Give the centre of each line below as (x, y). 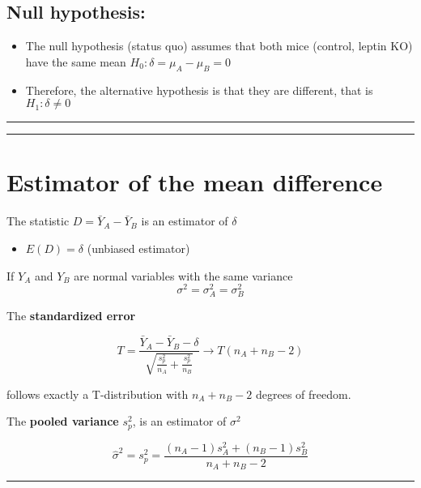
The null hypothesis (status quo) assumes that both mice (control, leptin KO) (219, 46)
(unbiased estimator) (138, 248)
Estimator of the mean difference (195, 182)
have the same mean (76, 61)
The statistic (38, 221)
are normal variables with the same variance (183, 275)
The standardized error (71, 316)
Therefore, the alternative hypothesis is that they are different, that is (199, 90)
